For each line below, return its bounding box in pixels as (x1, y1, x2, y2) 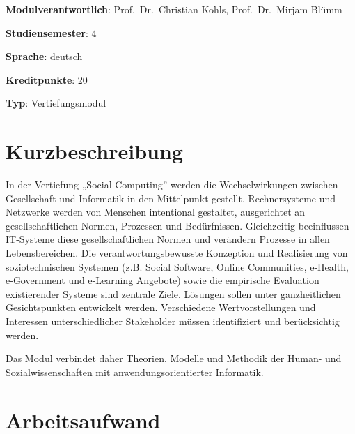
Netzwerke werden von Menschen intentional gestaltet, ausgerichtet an (6, 204, 306, 219)
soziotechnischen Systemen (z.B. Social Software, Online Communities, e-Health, (6, 259, 349, 274)
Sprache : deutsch (6, 49, 83, 63)
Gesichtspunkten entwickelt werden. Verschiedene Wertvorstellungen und (6, 300, 316, 315)
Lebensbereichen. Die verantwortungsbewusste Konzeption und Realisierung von (6, 246, 348, 260)
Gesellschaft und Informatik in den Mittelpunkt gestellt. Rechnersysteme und (6, 190, 336, 205)
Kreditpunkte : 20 (6, 72, 88, 87)
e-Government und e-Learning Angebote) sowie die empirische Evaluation (6, 273, 319, 287)
